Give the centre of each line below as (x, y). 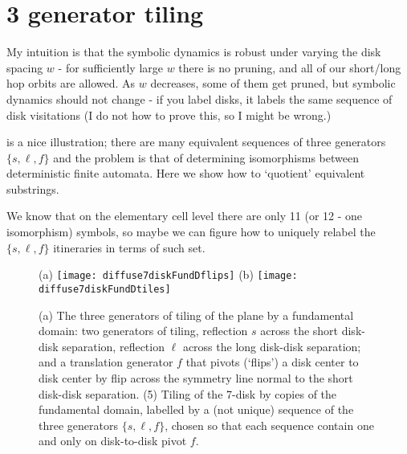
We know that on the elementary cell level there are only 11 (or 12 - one (185, 216)
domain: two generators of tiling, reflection (143, 331)
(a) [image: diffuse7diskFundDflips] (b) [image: (168, 274)
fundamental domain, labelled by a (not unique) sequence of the (196, 409)
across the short (299, 331)
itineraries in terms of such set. (129, 247)
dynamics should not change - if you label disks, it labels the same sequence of (199, 98)
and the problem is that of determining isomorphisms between (206, 157)
